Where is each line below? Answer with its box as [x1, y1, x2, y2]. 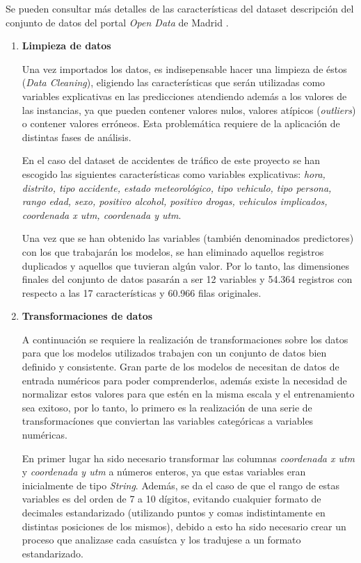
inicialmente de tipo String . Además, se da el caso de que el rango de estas [22, 478, 340, 492]
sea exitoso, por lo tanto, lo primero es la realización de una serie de [22, 400, 312, 414]
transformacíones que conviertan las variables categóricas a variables [22, 414, 314, 428]
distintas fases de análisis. [22, 129, 131, 144]
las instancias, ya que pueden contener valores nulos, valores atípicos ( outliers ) [22, 102, 356, 117]
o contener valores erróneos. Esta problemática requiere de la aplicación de [22, 116, 340, 131]
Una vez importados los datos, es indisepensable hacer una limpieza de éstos [22, 61, 347, 76]
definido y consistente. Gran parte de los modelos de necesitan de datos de [22, 359, 339, 374]
